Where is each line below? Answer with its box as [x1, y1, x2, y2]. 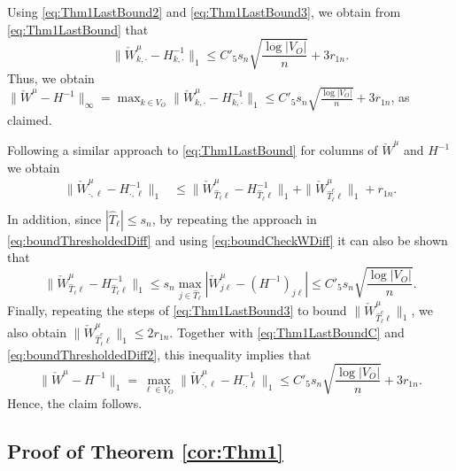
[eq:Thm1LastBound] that [7, 19, 149, 38]
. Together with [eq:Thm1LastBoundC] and [169, 323, 405, 342]
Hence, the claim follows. [7, 393, 143, 412]
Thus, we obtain [7, 68, 95, 87]
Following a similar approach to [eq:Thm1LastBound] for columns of [7, 141, 378, 159]
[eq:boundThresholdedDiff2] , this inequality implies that [7, 344, 312, 363]
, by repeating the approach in [151, 209, 317, 228]
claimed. [7, 110, 52, 128]
